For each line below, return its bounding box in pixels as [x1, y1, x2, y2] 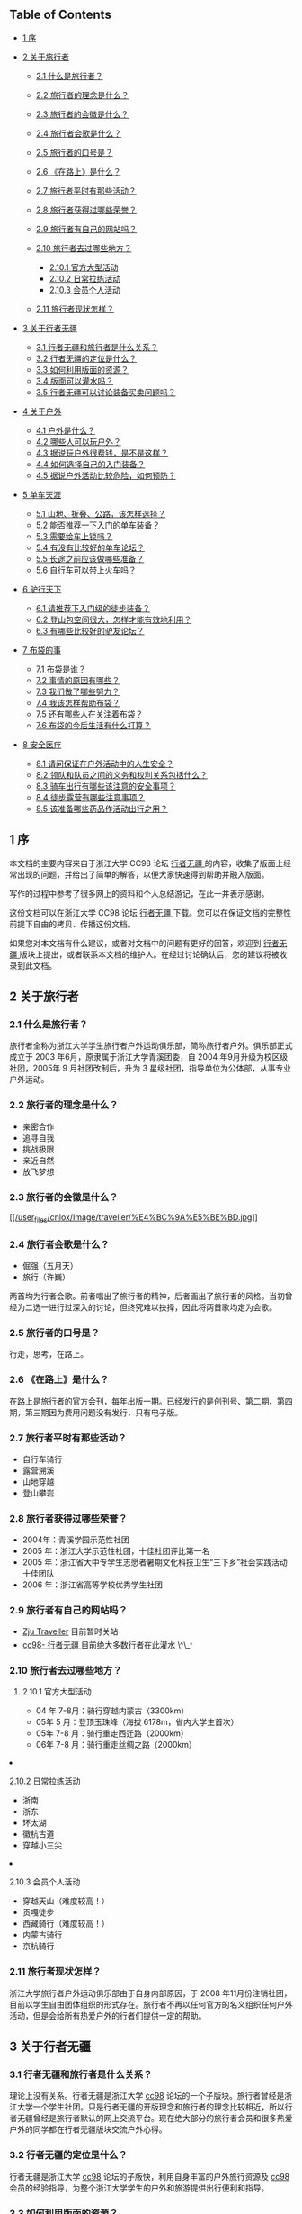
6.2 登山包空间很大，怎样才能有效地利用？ [35, 614, 192, 625]
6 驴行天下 [22, 583, 62, 594]
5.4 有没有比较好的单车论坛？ [35, 542, 146, 553]
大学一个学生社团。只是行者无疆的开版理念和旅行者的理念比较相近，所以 [16, 2101, 285, 2112]
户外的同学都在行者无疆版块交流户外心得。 [9, 2124, 167, 2135]
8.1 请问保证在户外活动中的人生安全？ [35, 758, 174, 769]
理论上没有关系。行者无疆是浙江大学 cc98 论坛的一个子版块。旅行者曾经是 [9, 2091, 285, 2101]
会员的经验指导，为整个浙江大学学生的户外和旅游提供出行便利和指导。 [9, 2182, 270, 2193]
